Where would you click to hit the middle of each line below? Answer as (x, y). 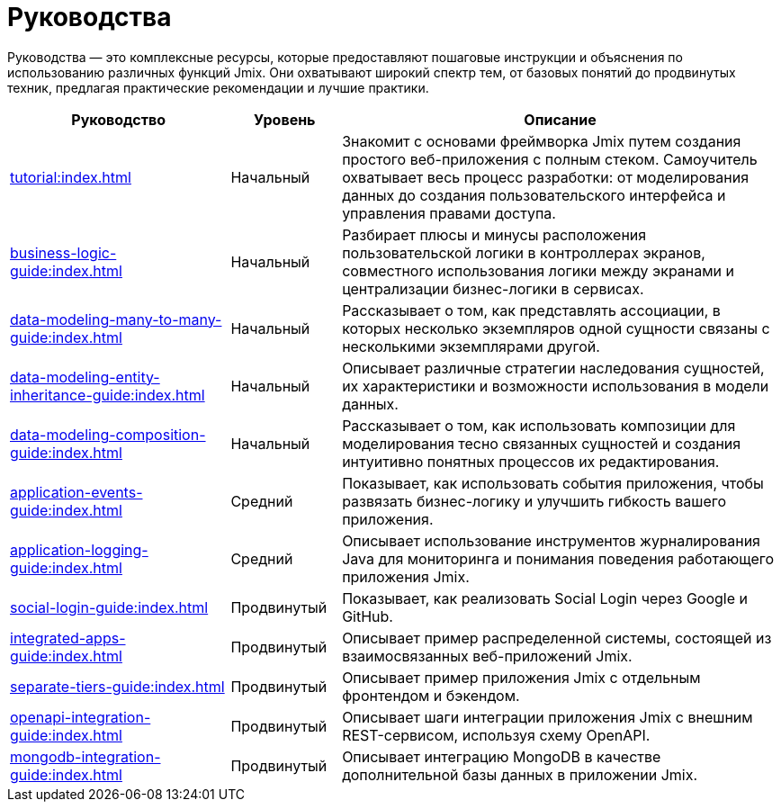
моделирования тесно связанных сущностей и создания (542, 443)
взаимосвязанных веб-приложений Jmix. (487, 656)
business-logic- (63, 252)
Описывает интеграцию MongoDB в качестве (502, 756)
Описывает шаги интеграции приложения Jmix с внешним (548, 717)
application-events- (76, 492)
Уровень (285, 119)
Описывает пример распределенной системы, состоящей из (557, 638)
